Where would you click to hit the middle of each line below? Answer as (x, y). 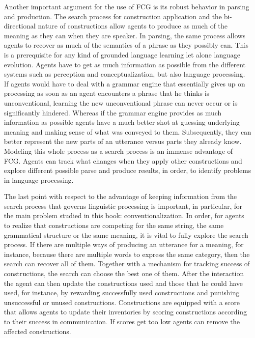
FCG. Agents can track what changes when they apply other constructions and (123, 160)
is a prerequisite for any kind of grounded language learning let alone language (122, 54)
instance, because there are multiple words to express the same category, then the (127, 254)
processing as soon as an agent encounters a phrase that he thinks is (107, 93)
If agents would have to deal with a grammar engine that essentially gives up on (125, 83)
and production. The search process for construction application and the (113, 16)
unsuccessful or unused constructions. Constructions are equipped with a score (122, 302)
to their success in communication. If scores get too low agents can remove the (122, 321)
